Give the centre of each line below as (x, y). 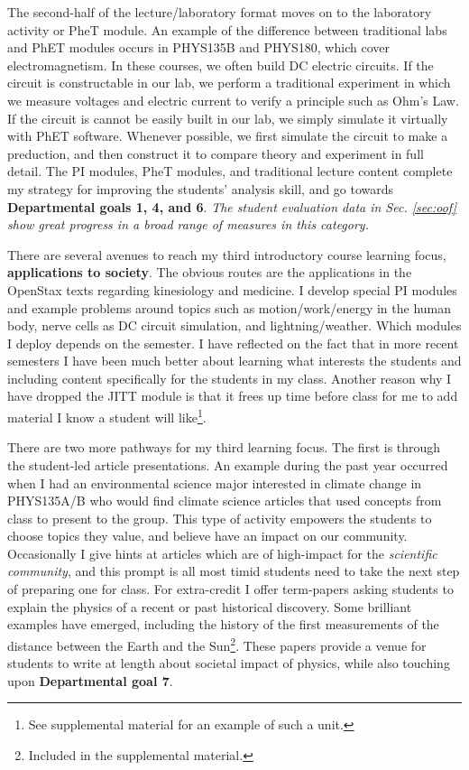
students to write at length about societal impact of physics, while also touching (229, 663)
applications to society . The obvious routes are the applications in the (210, 272)
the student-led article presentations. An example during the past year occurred (228, 464)
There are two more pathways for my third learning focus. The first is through (224, 447)
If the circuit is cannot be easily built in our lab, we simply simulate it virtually (228, 118)
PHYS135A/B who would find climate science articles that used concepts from (225, 501)
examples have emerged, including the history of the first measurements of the (223, 624)
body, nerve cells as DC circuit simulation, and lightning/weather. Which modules (234, 325)
